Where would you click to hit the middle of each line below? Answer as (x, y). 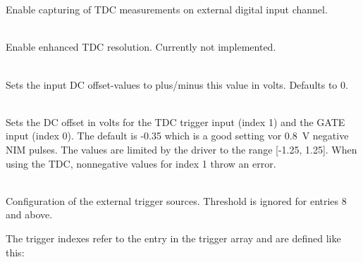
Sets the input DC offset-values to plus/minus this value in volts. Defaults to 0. (177, 84)
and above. (29, 214)
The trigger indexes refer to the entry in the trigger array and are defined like (173, 238)
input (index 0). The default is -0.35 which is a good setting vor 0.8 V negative (177, 136)
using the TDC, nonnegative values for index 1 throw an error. (141, 163)
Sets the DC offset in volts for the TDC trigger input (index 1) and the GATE (176, 121)
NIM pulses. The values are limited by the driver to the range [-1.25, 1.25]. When (181, 149)
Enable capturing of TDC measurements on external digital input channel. (167, 10)
